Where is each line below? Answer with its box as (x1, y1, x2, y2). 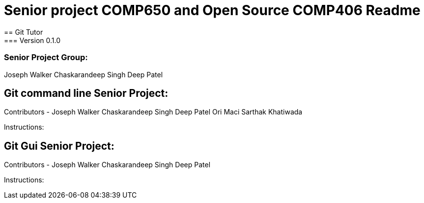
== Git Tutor (4, 27, 43, 36)
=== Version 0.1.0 (4, 36, 60, 45)
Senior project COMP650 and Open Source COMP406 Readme (4, 2, 421, 19)
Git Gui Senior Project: (4, 139, 114, 152)
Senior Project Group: (4, 52, 88, 63)
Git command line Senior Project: (4, 87, 169, 99)
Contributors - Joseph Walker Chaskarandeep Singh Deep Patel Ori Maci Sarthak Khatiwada (4, 108, 303, 116)
